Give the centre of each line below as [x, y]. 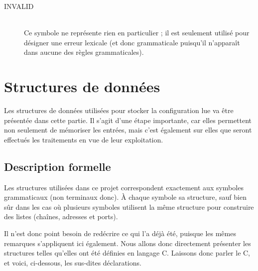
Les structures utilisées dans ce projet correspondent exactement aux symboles [124, 187]
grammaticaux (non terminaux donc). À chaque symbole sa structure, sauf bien [125, 197]
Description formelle [58, 166]
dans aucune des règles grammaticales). [84, 52]
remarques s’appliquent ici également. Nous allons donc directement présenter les [128, 243]
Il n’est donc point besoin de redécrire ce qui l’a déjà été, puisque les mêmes [120, 233]
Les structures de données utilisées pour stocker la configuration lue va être [119, 110]
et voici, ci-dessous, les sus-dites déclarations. [73, 262]
